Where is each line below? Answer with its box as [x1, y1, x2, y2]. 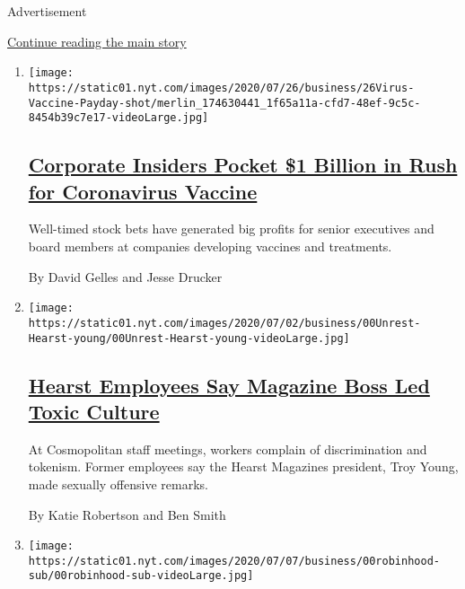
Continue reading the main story [7, 31, 187, 50]
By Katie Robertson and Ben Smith [28, 505, 226, 523]
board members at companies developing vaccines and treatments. [28, 237, 392, 255]
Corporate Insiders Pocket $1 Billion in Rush [28, 151, 458, 179]
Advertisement [7, 2, 87, 20]
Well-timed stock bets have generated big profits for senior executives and [28, 219, 434, 238]
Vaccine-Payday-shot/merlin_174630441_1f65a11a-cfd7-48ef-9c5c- [28, 96, 421, 110]
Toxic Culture [28, 397, 160, 425]
